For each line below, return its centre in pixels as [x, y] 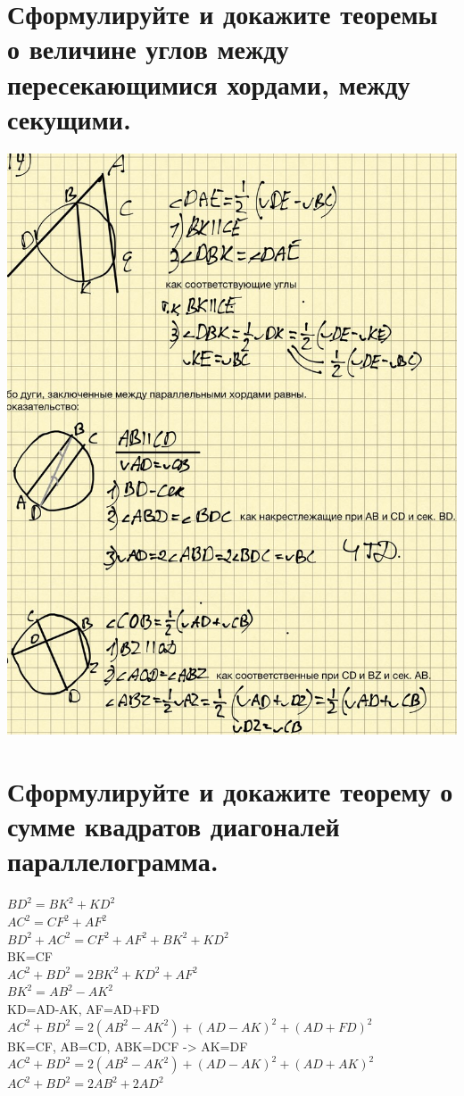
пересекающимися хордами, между [209, 83]
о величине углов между [148, 49]
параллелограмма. [113, 861]
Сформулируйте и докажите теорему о [230, 791]
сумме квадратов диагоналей [174, 826]
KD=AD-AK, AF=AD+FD [83, 1008]
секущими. [69, 118]
